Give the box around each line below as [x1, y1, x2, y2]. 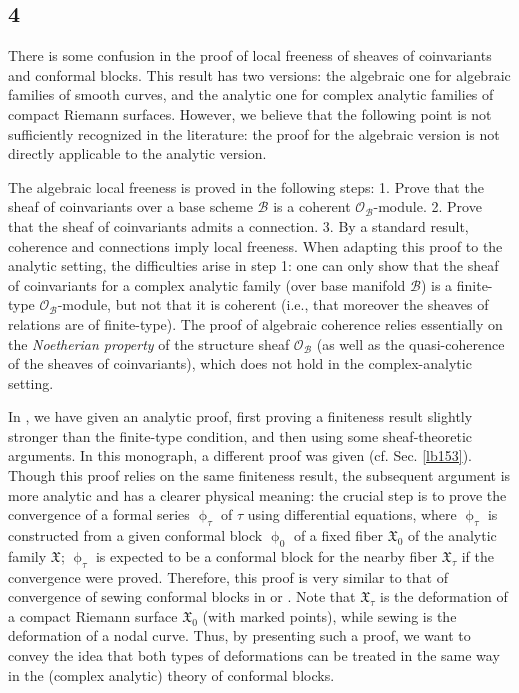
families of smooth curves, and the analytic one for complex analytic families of [8, 84, 494, 105]
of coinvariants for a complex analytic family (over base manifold [8, 274, 406, 295]
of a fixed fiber [293, 525, 384, 546]
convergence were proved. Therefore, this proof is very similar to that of [8, 566, 448, 587]
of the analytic [408, 525, 497, 546]
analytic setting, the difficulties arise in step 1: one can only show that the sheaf [8, 255, 499, 276]
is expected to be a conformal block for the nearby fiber [95, 545, 438, 566]
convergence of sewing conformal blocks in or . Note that [8, 586, 356, 607]
